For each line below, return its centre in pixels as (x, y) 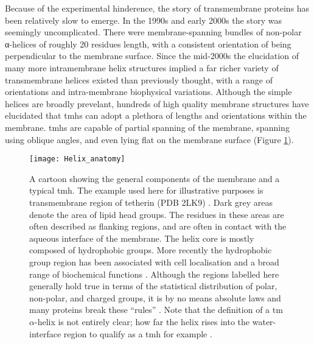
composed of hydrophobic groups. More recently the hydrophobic (151, 250)
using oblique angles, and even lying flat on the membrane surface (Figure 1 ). (149, 139)
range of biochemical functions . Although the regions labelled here (154, 274)
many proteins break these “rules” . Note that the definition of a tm (156, 310)
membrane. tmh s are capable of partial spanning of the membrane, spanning (147, 127)
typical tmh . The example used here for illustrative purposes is (146, 190)
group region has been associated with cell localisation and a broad (154, 262)
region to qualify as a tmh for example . (138, 333)
